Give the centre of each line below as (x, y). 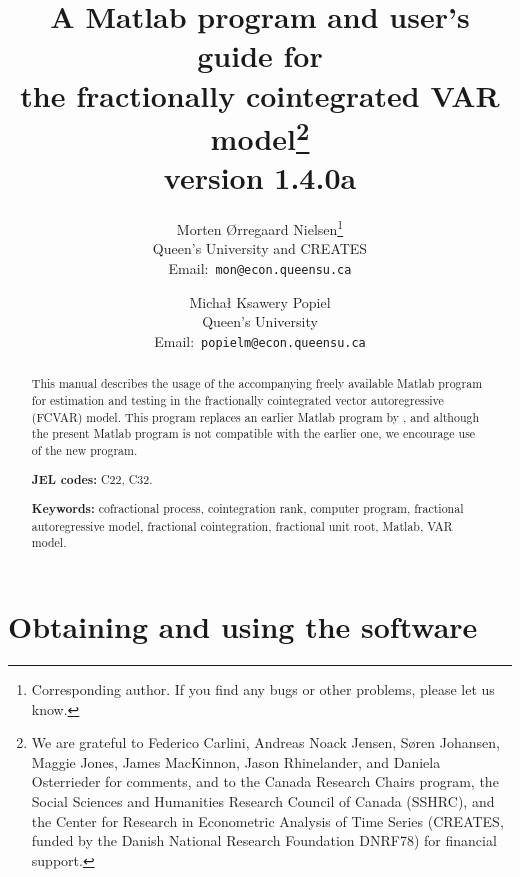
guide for (260, 55)
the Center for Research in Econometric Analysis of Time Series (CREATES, (267, 820)
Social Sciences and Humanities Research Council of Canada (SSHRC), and (263, 800)
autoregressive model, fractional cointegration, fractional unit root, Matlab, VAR (242, 525)
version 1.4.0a (260, 177)
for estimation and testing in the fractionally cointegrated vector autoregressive (237, 400)
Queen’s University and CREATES (260, 248)
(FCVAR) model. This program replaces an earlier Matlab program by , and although (255, 416)
